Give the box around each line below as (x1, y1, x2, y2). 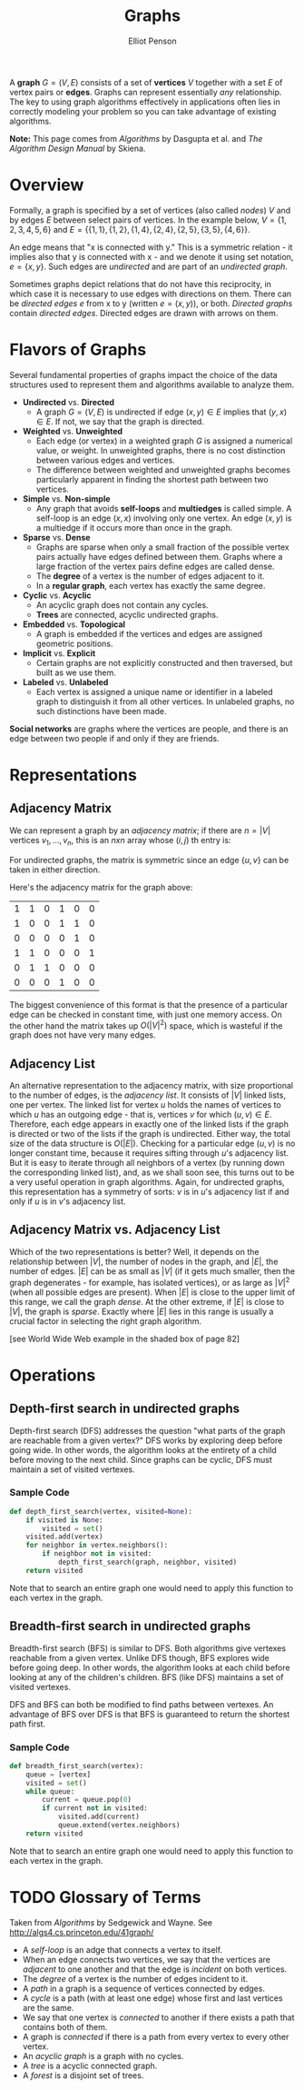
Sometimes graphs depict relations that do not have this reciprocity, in (9, 278, 272, 289)
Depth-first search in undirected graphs (9, 1401, 240, 1417)
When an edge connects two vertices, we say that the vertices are (22, 1954, 270, 1965)
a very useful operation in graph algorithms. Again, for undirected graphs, (9, 1177, 285, 1188)
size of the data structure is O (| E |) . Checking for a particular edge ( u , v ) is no (9, 1138, 296, 1149)
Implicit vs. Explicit (22, 647, 96, 659)
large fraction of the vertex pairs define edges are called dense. (35, 561, 275, 572)
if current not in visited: (42, 1804, 148, 1813)
